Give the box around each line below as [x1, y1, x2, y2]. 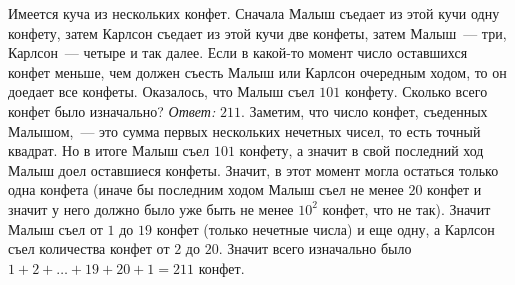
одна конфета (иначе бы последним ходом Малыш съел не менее [8, 179, 404, 200]
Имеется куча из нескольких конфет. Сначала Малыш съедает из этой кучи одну [8, 3, 500, 23]
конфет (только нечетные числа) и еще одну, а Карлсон [156, 218, 495, 239]
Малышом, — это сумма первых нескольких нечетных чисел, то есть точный [8, 120, 481, 141]
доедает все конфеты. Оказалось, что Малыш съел [8, 81, 315, 102]
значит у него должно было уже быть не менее [8, 198, 294, 219]
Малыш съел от [8, 218, 103, 239]
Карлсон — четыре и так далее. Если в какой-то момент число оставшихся [8, 42, 468, 63]
